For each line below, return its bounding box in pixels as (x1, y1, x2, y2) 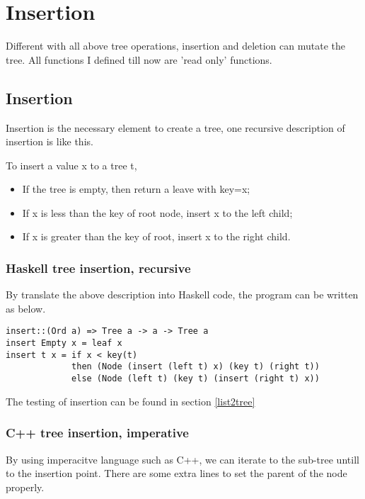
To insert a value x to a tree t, (6, 157, 137, 172)
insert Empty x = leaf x (6, 338, 122, 349)
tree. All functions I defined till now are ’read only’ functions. (6, 52, 272, 67)
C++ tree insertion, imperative (6, 424, 189, 442)
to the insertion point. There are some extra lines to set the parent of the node (6, 466, 347, 481)
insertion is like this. (6, 134, 93, 149)
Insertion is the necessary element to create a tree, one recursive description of (6, 120, 345, 135)
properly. (6, 479, 45, 494)
